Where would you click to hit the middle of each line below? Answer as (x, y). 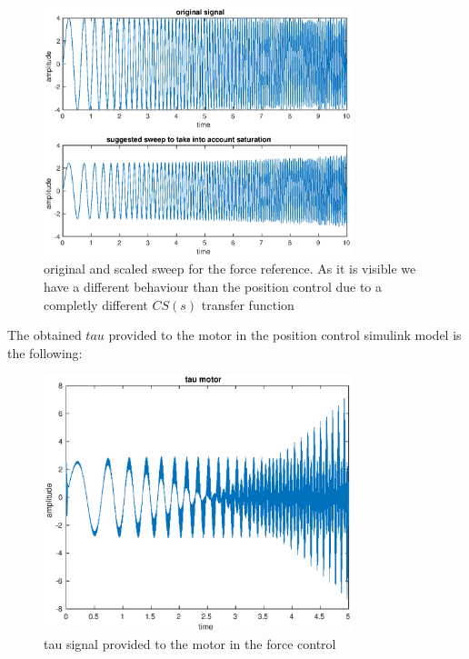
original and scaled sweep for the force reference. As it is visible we (230, 269)
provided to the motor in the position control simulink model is (285, 335)
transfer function (248, 304)
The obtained (45, 335)
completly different (96, 304)
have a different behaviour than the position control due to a (213, 287)
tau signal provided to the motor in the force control (190, 644)
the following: (45, 352)
